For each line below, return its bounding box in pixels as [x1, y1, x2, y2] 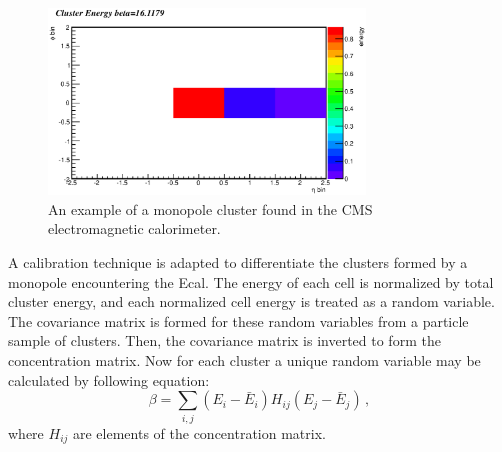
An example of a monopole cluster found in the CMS [48, 198, 373, 219]
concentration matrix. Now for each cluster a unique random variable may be [8, 350, 481, 370]
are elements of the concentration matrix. [73, 422, 326, 443]
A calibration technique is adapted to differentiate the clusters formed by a [8, 252, 468, 273]
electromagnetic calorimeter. [48, 218, 221, 239]
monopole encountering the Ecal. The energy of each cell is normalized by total [8, 271, 494, 292]
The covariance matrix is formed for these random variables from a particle [8, 310, 469, 331]
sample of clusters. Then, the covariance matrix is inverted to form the [8, 330, 441, 351]
